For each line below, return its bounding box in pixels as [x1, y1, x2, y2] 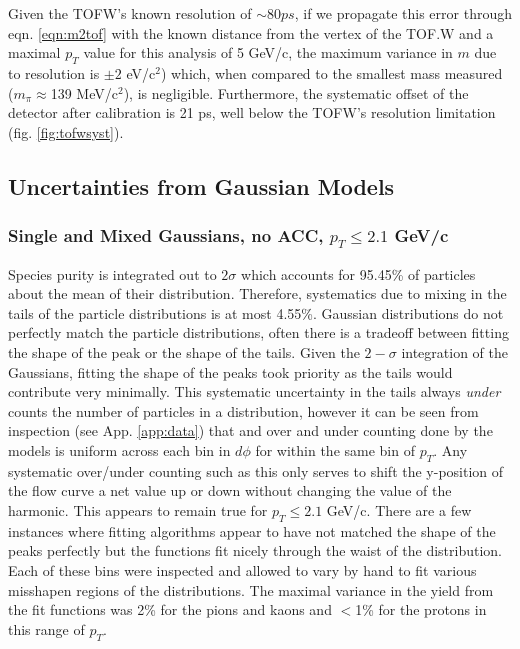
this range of [8, 618, 85, 639]
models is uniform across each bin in [8, 440, 231, 461]
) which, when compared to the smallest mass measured [160, 62, 503, 83]
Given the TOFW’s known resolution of [8, 3, 252, 23]
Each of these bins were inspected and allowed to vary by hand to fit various [8, 560, 477, 581]
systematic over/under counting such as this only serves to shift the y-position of [8, 460, 504, 481]
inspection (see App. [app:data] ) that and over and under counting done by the [8, 420, 493, 441]
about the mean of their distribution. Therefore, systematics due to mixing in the [8, 283, 507, 304]
